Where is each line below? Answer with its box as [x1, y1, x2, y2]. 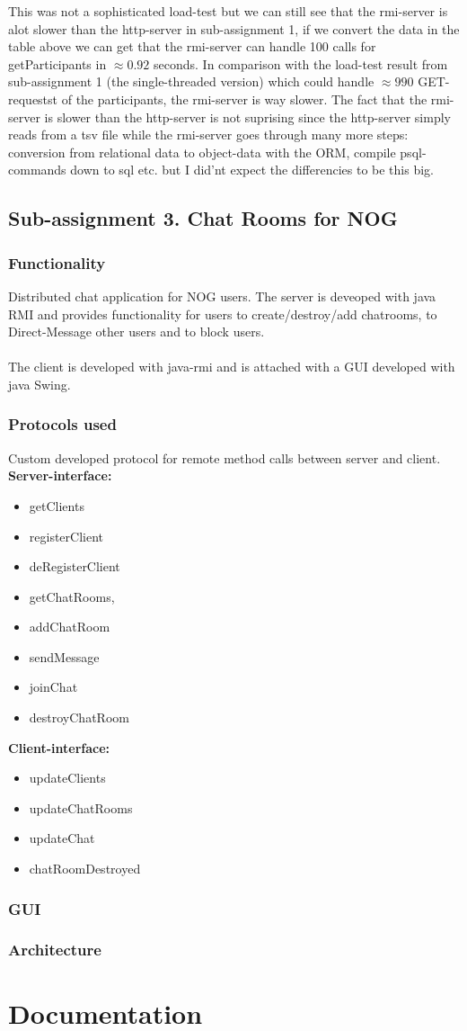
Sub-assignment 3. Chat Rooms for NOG [8, 204, 398, 232]
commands [8, 160, 66, 179]
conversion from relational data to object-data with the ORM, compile [8, 142, 396, 161]
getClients [29, 496, 84, 515]
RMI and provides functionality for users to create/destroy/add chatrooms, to [8, 304, 437, 323]
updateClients [29, 768, 106, 787]
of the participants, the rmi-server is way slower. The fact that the [61, 89, 427, 108]
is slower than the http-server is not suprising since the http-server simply [44, 107, 451, 126]
